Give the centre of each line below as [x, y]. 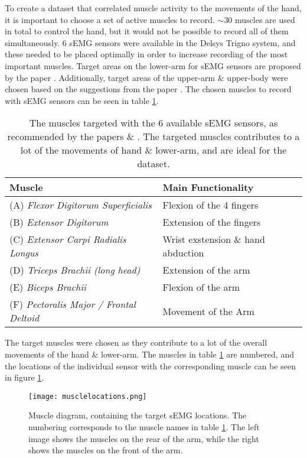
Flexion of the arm [201, 287]
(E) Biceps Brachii [48, 287]
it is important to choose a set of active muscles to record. [110, 19]
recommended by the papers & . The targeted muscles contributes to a [153, 137]
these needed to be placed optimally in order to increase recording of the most [146, 54]
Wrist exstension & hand [214, 239]
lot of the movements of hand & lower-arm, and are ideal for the [153, 150]
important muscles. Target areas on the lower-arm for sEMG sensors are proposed [153, 65]
